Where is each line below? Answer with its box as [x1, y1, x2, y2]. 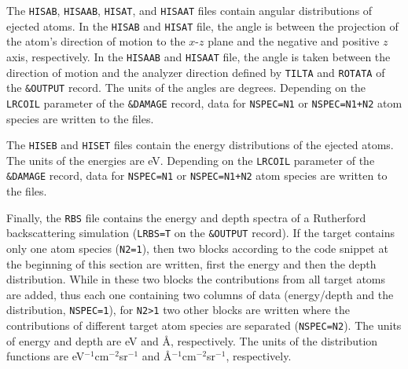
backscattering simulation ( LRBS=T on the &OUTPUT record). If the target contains [6, 225, 395, 241]
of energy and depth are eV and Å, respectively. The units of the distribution [6, 332, 378, 349]
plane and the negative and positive [208, 33, 380, 49]
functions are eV [6, 348, 85, 364]
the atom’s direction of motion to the [6, 33, 186, 49]
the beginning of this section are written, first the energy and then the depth [6, 255, 377, 272]
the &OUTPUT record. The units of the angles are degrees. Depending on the [6, 79, 366, 96]
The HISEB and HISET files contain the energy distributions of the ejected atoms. [6, 137, 394, 153]
